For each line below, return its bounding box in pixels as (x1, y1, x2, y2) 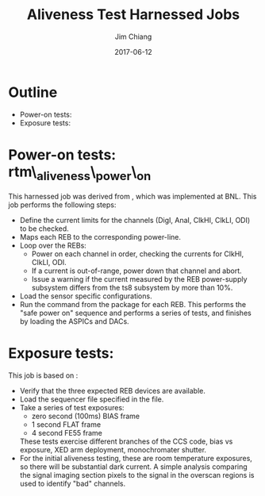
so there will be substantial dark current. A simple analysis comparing (19, 462, 248, 471)
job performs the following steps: (8, 200, 117, 210)
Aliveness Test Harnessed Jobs (26, 6, 240, 24)
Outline (8, 83, 58, 101)
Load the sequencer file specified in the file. (19, 394, 164, 404)
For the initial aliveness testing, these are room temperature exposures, (19, 454, 252, 463)
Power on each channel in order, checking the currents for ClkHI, (31, 249, 244, 259)
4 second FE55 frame (31, 429, 103, 438)
